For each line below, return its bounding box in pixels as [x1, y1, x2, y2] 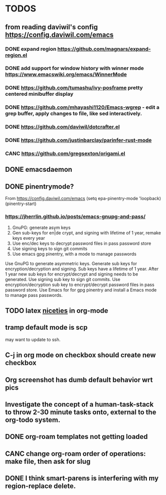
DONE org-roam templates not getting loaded [5, 432, 148, 441]
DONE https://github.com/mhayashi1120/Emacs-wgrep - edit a [5, 104, 160, 111]
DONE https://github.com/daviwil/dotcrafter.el [5, 124, 120, 131]
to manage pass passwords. [5, 292, 63, 298]
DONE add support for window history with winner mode [5, 65, 144, 72]
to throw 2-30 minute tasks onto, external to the [5, 408, 157, 416]
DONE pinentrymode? [5, 182, 74, 191]
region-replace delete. [5, 482, 76, 491]
